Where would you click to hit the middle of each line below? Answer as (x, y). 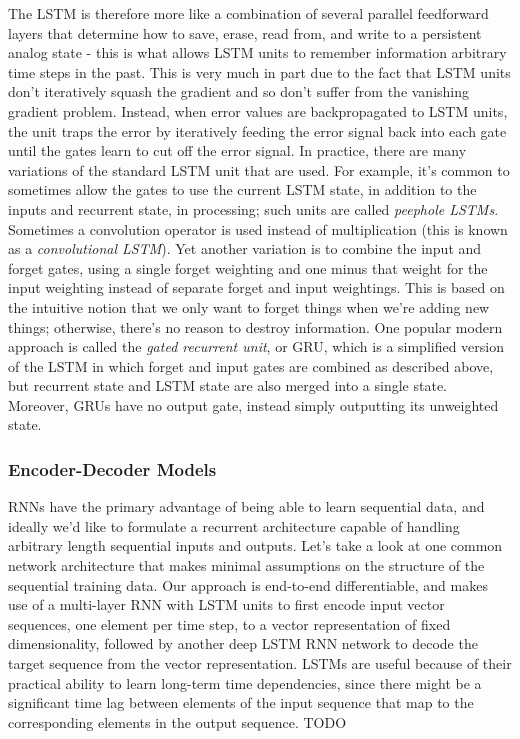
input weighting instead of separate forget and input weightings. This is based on (256, 287)
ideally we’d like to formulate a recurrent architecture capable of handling (234, 525)
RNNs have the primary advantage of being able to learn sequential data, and (246, 506)
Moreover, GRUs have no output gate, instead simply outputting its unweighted (253, 404)
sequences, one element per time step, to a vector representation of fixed (229, 623)
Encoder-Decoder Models (112, 468)
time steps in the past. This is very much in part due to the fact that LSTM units (259, 71)
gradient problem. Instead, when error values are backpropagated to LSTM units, (258, 110)
